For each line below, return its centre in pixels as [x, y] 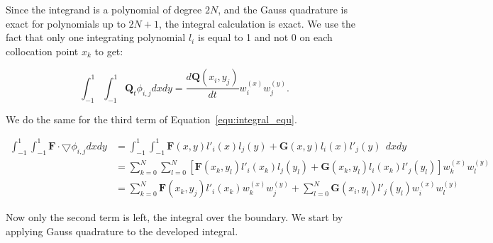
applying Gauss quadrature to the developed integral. [122, 231]
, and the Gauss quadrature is [283, 9]
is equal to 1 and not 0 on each [265, 37]
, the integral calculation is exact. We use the [257, 23]
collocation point [42, 51]
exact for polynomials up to [66, 23]
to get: [109, 51]
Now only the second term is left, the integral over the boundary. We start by [175, 217]
